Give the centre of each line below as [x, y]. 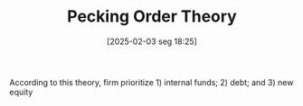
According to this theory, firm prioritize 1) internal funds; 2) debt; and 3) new [151, 82]
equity [21, 92]
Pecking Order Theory [152, 17]
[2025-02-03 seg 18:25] [152, 41]
